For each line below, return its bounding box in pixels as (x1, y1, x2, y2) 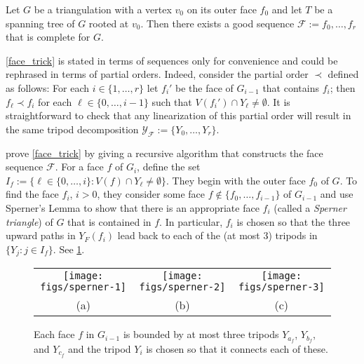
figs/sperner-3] (238, 281, 325, 293)
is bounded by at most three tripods (123, 327, 279, 342)
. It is (267, 94, 290, 109)
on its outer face (187, 2, 257, 16)
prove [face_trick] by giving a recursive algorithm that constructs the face (6, 145, 323, 160)
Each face (34, 327, 75, 342)
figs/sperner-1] (40, 281, 127, 293)
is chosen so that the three (236, 214, 351, 229)
